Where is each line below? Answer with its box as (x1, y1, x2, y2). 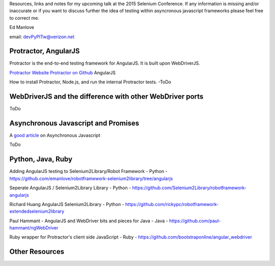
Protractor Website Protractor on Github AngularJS (9, 69, 116, 76)
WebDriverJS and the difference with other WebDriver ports (9, 92, 204, 101)
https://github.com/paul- (169, 218, 221, 224)
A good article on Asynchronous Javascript (9, 132, 100, 138)
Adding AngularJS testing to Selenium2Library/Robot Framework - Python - (9, 168, 168, 174)
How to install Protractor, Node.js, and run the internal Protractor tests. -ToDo (9, 79, 172, 85)
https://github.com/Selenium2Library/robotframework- (132, 185, 246, 191)
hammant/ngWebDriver (9, 225, 59, 231)
